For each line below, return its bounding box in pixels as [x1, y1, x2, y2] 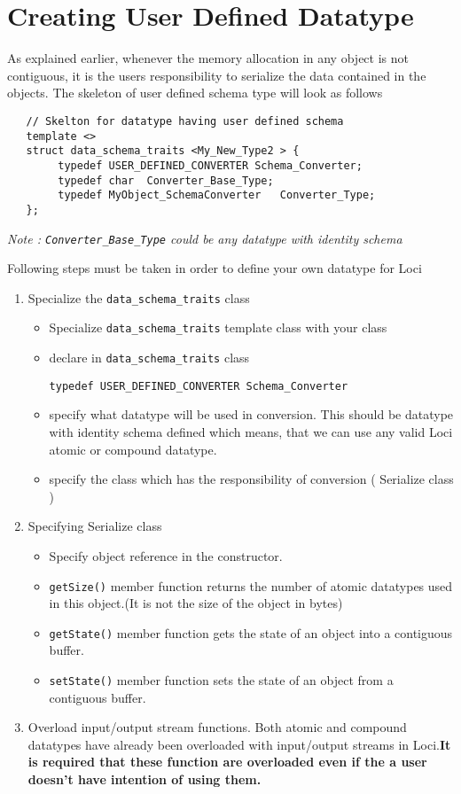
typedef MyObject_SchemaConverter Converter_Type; [58, 189, 376, 202]
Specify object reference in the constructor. [49, 546, 283, 564]
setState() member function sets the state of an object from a [49, 671, 394, 689]
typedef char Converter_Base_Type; [58, 174, 274, 187]
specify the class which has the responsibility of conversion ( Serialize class [49, 470, 454, 488]
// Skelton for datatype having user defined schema [26, 114, 344, 128]
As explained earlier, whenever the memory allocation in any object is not [7, 49, 409, 67]
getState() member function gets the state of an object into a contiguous [49, 623, 453, 642]
